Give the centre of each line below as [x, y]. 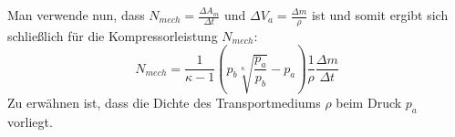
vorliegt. [30, 121]
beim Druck [369, 102]
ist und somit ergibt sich [380, 15]
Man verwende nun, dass [76, 15]
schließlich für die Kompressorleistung [113, 35]
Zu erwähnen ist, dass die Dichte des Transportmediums [164, 102]
